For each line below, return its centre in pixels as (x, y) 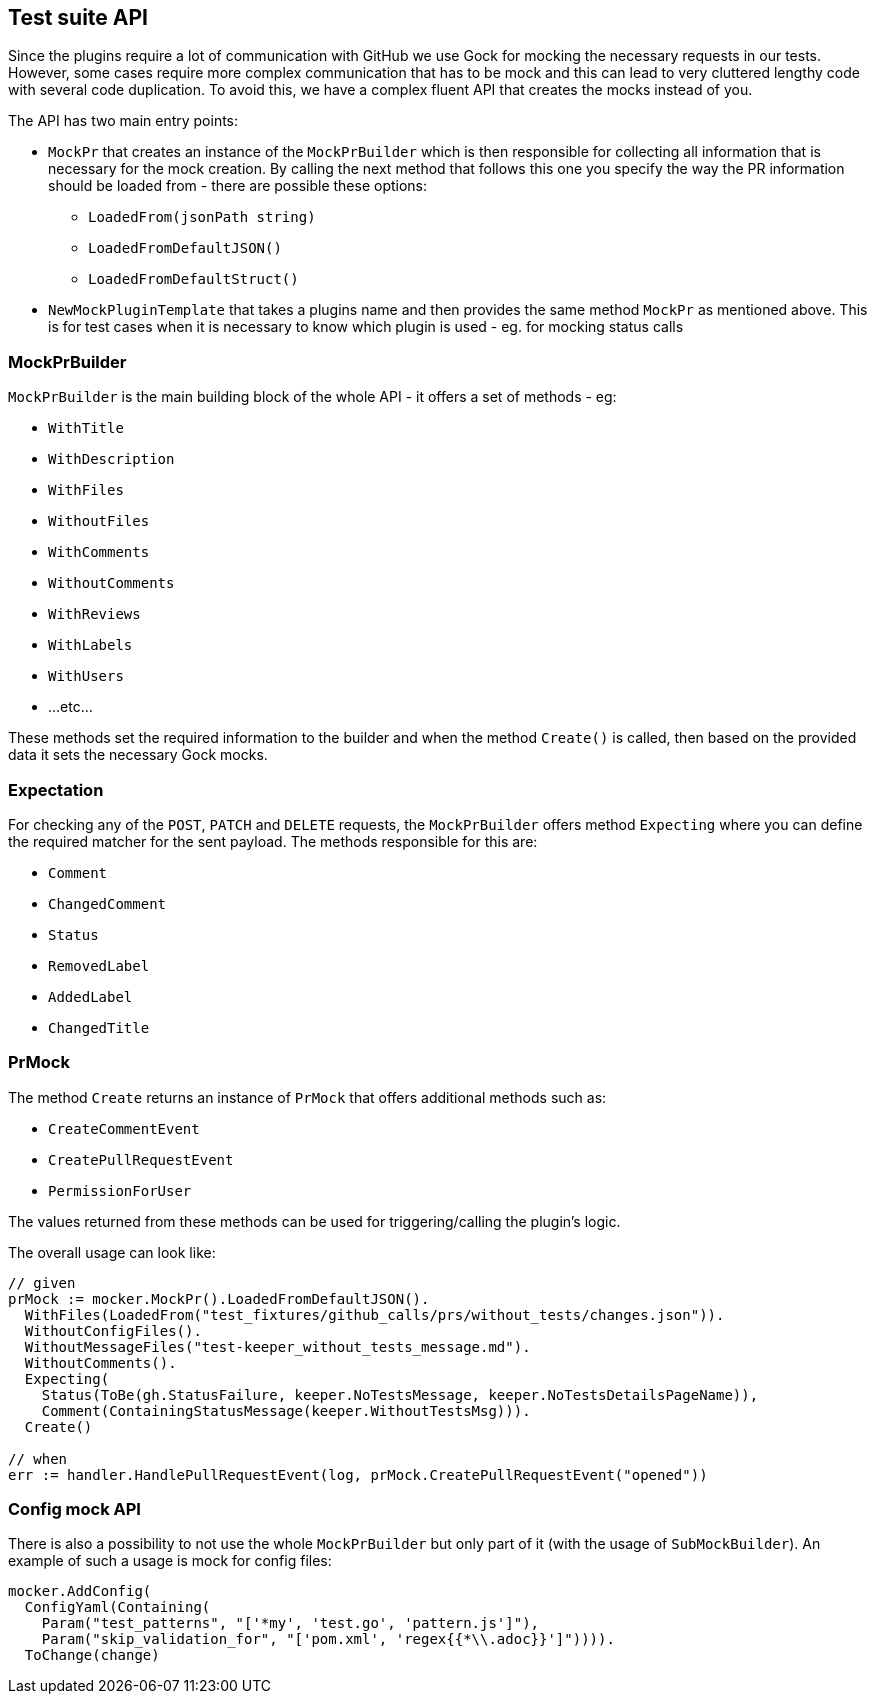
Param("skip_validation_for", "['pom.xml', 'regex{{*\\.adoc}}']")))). (328, 1639)
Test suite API (78, 17)
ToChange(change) (92, 1655)
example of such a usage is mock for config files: (170, 1561)
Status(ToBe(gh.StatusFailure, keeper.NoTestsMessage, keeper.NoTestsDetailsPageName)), (400, 1394)
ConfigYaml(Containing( (117, 1607)
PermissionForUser (120, 1190)
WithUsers (86, 676)
